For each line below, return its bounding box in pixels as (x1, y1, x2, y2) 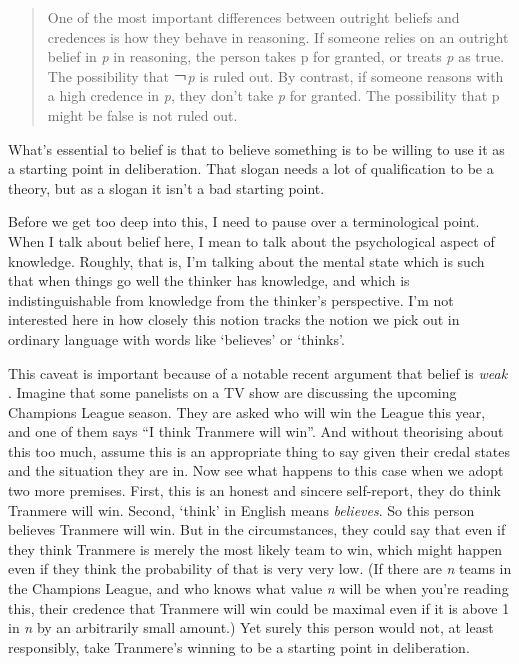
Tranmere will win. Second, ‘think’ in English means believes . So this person (8, 499, 475, 520)
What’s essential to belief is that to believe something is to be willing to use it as (8, 138, 505, 159)
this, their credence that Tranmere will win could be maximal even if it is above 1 (8, 597, 510, 618)
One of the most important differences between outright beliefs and (47, 7, 460, 27)
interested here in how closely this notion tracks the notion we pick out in (8, 309, 460, 330)
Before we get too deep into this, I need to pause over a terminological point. (8, 211, 480, 232)
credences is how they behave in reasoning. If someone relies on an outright (47, 26, 509, 47)
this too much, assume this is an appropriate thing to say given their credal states (8, 440, 511, 461)
